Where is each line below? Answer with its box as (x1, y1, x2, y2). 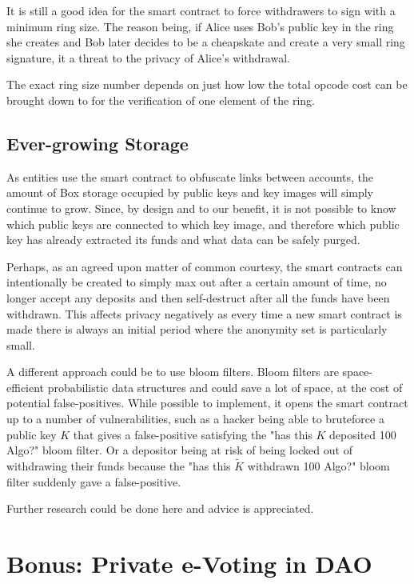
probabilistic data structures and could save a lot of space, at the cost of (47, 378, 403, 395)
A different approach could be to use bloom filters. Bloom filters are (6, 363, 339, 380)
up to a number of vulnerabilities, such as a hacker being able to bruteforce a (6, 410, 384, 427)
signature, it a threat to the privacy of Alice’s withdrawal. (6, 49, 290, 66)
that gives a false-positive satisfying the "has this (73, 426, 312, 442)
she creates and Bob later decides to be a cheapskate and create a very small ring (6, 34, 405, 50)
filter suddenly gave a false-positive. (6, 473, 181, 490)
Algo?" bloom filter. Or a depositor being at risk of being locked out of (6, 442, 352, 458)
